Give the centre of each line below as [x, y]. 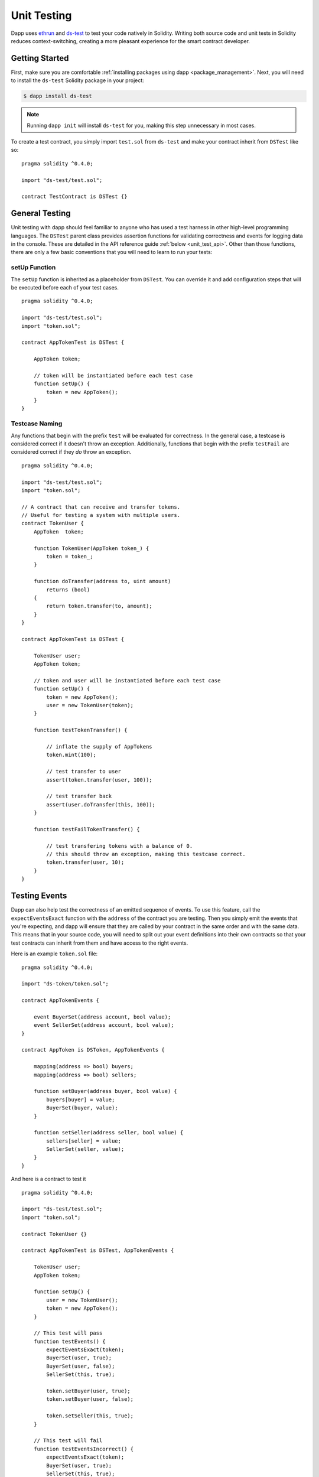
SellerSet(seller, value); [85, 1149]
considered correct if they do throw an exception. [71, 452]
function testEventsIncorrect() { [84, 1449]
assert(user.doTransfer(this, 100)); [101, 804]
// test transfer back [79, 796]
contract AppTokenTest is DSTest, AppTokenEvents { [98, 1250]
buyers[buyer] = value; [81, 1099]
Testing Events [39, 896]
